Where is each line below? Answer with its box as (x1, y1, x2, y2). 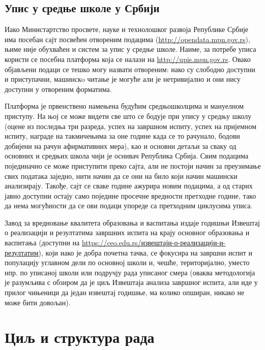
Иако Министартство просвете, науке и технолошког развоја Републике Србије (5, 24, 248, 35)
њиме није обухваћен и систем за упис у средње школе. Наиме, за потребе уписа (5, 44, 256, 54)
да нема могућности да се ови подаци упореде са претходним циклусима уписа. (5, 200, 253, 211)
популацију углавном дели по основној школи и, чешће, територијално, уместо (5, 257, 250, 268)
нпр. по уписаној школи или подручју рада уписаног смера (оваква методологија (5, 267, 255, 277)
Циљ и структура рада (5, 327, 155, 347)
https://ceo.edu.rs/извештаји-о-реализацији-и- (81, 237, 226, 248)
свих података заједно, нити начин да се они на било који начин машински (5, 170, 238, 181)
